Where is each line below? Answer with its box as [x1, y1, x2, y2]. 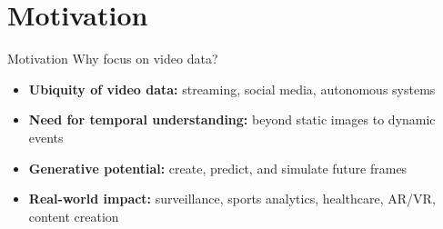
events [28, 127, 64, 146]
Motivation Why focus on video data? [7, 49, 218, 68]
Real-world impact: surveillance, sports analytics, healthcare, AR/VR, [28, 189, 436, 208]
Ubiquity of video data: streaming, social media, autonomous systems [28, 79, 436, 98]
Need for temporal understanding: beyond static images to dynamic [28, 110, 436, 129]
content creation [28, 206, 119, 225]
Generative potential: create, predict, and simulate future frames [28, 158, 408, 177]
